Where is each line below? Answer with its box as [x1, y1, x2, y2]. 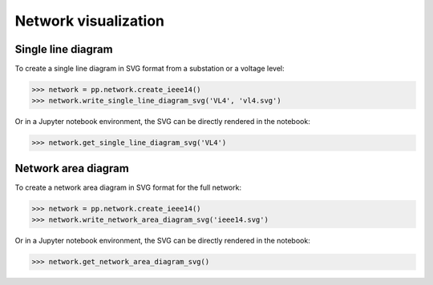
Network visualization [14, 12, 164, 30]
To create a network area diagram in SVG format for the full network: [14, 183, 242, 192]
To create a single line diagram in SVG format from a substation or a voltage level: [14, 64, 285, 74]
